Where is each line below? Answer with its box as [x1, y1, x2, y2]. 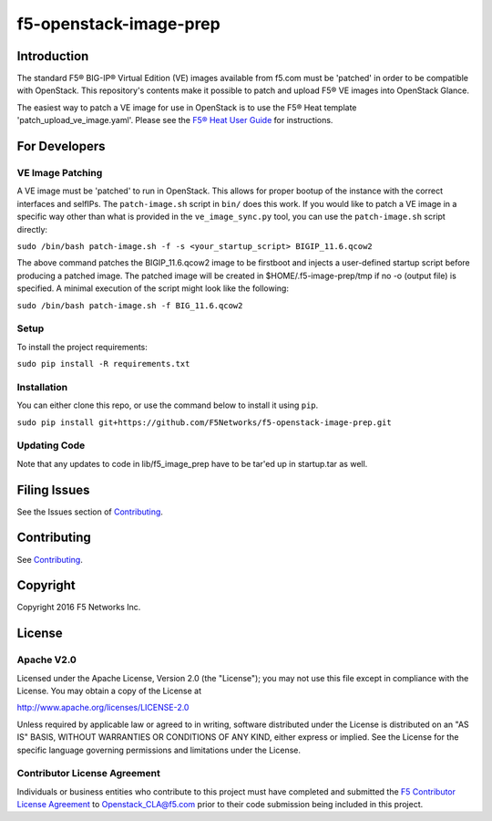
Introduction [16, 48, 89, 64]
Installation [16, 380, 68, 393]
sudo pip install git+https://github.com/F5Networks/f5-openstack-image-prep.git [16, 417, 392, 428]
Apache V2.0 [16, 653, 77, 666]
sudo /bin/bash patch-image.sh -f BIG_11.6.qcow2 [16, 300, 243, 310]
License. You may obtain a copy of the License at [16, 685, 202, 696]
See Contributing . [16, 554, 84, 565]
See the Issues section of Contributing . [16, 506, 164, 517]
